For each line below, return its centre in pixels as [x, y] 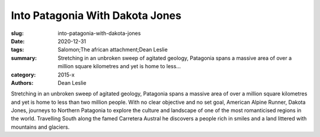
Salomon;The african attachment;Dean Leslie [113, 50]
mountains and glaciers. [40, 127]
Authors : [22, 82]
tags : [17, 50]
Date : [18, 41]
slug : [17, 33]
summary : [24, 58]
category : [23, 75]
